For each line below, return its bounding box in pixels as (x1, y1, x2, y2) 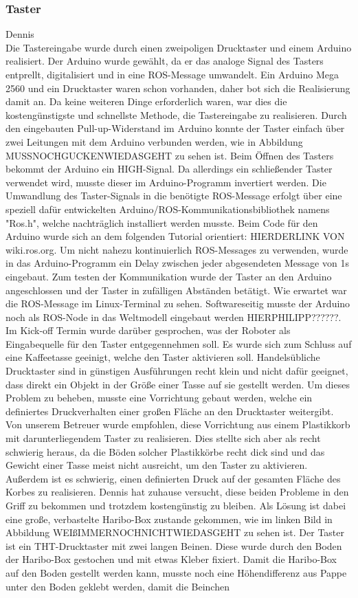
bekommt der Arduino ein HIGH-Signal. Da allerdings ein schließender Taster (5, 162, 333, 176)
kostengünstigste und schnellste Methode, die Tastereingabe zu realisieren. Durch (5, 107, 347, 122)
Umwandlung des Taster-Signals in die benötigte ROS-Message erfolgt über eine (5, 188, 342, 203)
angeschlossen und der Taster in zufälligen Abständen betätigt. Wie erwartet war (5, 283, 347, 297)
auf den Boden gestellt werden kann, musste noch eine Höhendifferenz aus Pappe (5, 565, 347, 579)
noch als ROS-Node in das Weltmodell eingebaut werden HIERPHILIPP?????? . (5, 309, 342, 324)
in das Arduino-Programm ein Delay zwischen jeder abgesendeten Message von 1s (5, 256, 349, 270)
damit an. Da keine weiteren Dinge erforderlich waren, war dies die (5, 94, 287, 109)
